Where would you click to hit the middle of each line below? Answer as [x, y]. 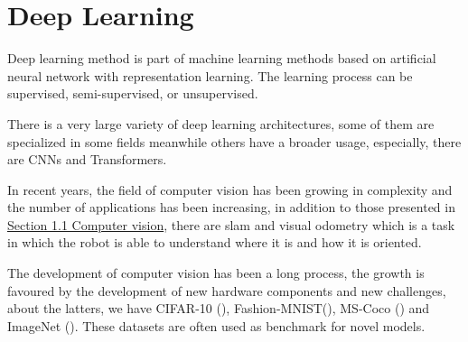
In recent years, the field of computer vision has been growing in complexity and [230, 189]
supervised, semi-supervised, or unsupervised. [133, 93]
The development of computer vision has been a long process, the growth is [216, 273]
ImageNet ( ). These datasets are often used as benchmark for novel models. [216, 325]
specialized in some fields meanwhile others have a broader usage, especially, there [234, 141]
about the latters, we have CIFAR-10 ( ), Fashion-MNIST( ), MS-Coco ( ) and [219, 308]
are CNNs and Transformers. [87, 159]
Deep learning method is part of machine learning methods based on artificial [222, 58]
